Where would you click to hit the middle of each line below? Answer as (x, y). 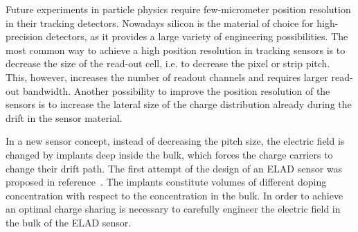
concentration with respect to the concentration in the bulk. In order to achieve (174, 195)
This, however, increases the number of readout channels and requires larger (167, 77)
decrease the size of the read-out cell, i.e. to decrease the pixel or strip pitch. (168, 63)
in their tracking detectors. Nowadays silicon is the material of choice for (160, 23)
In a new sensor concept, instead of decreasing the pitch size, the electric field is (175, 141)
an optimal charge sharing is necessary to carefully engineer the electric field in (173, 209)
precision (24, 36)
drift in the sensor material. (64, 117)
